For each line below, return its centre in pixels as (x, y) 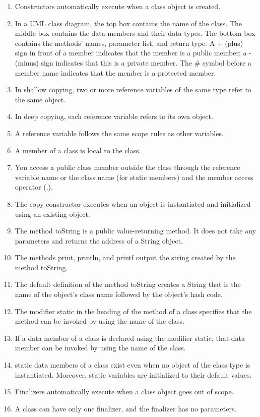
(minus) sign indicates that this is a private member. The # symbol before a (133, 62)
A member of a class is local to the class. (78, 150)
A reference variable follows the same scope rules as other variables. (119, 133)
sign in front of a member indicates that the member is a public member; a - (133, 53)
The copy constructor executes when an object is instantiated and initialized (133, 203)
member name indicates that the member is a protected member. (115, 72)
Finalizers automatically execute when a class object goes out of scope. (124, 392)
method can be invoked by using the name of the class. (100, 321)
